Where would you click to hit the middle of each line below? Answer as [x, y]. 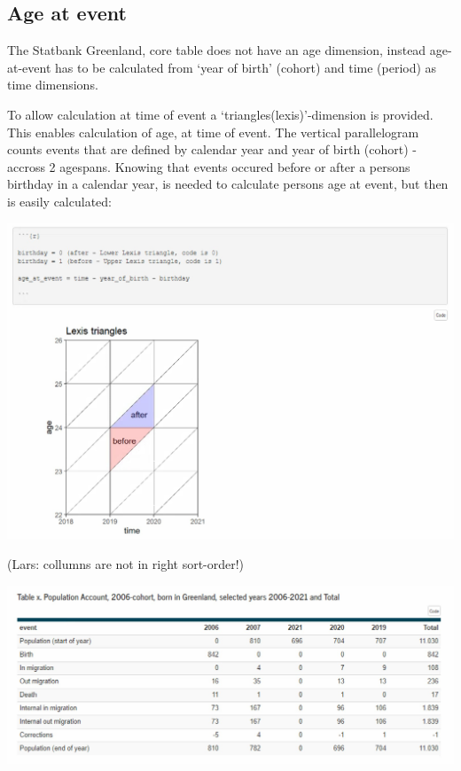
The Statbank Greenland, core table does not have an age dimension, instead [217, 50]
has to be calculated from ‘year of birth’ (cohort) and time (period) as [246, 67]
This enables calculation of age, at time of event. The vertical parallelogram [213, 132]
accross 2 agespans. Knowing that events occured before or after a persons [209, 166]
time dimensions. [53, 85]
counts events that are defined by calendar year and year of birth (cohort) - [212, 149]
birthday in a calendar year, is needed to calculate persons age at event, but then [228, 184]
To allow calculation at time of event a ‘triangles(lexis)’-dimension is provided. [220, 114]
